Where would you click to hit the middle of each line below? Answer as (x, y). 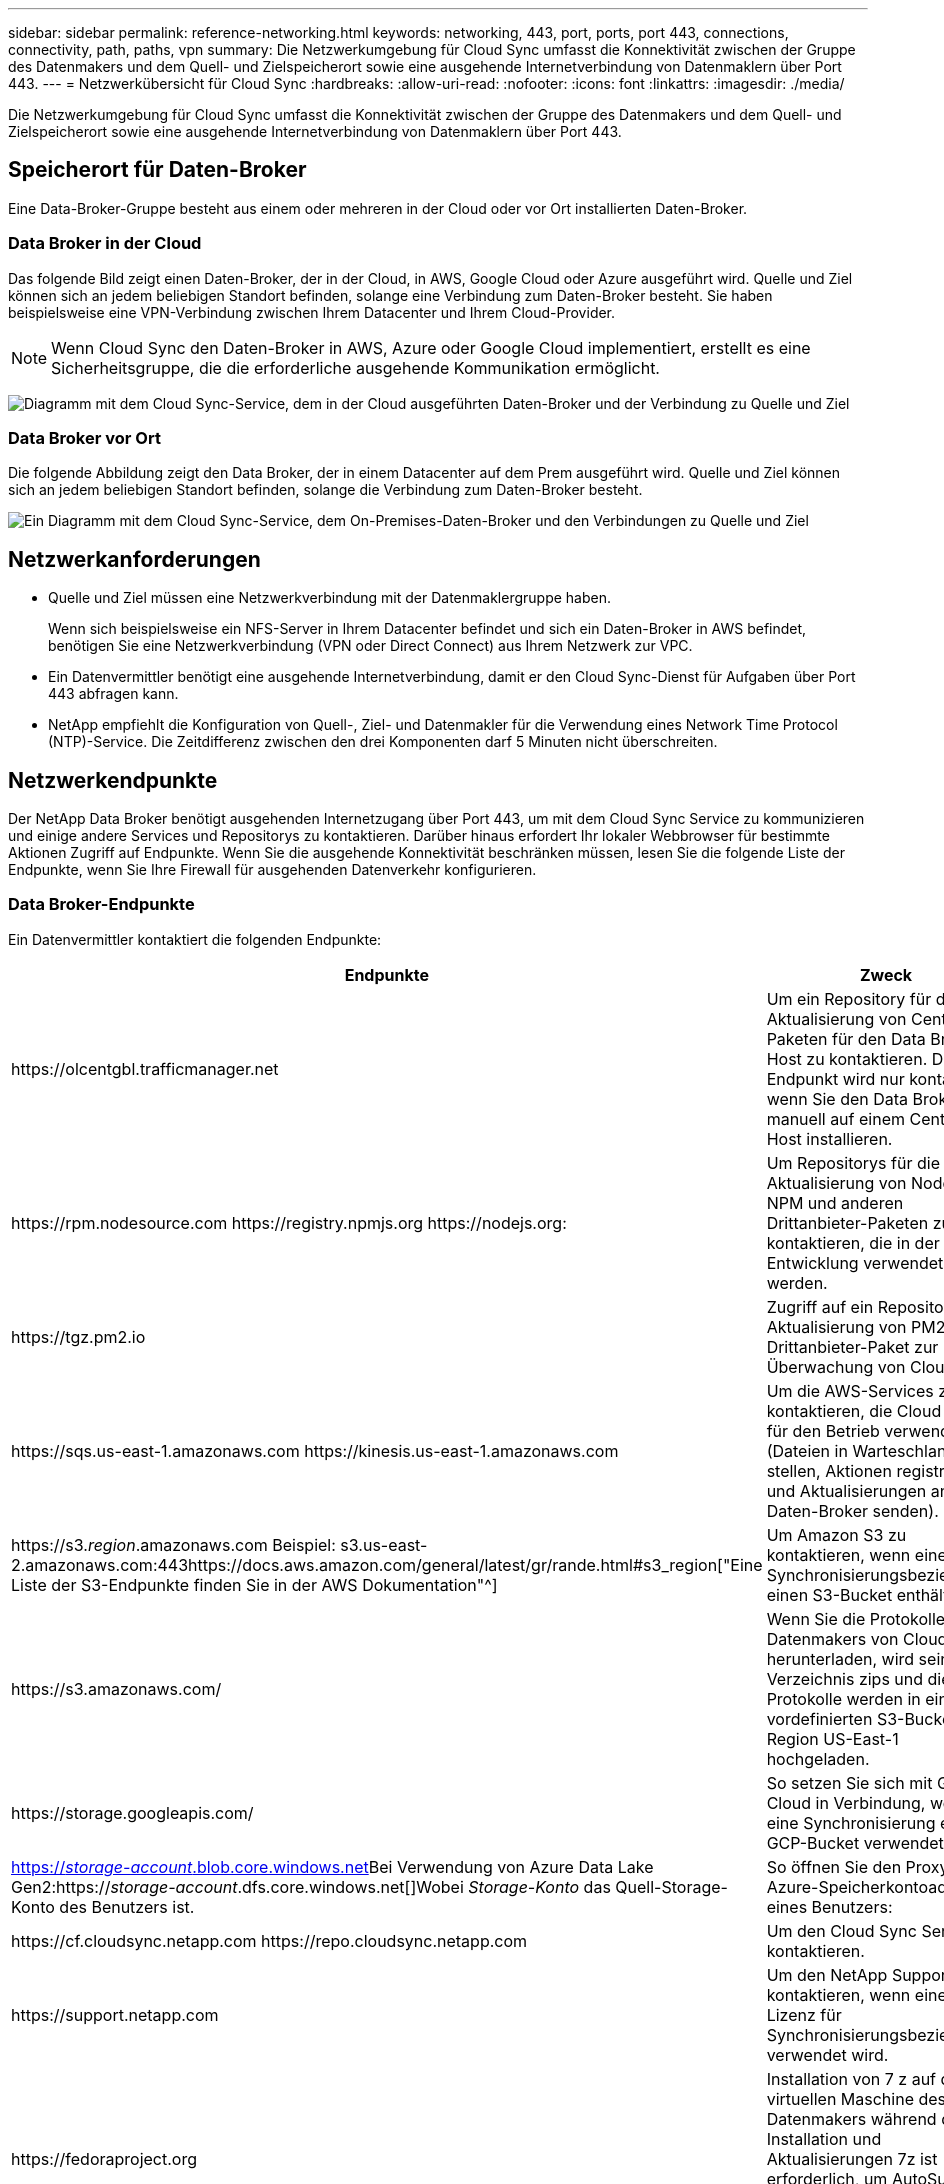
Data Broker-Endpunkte (101, 904)
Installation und (824, 2138)
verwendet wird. (827, 2054)
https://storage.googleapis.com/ (132, 1812)
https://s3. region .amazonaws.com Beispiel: (173, 1544)
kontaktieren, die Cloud (854, 1410)
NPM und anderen (835, 1202)
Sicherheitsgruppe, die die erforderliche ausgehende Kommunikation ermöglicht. (355, 367)
